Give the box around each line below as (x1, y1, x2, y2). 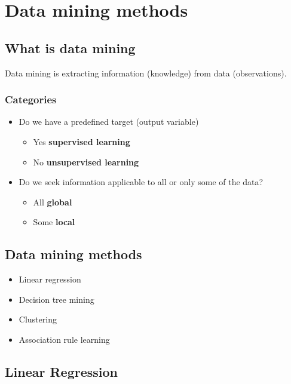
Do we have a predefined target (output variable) (19, 115, 199, 128)
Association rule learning (19, 333, 110, 345)
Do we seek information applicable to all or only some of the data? (19, 176, 264, 188)
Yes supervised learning (33, 135, 130, 148)
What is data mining (5, 38, 136, 57)
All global (33, 195, 72, 208)
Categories (5, 92, 57, 107)
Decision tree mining (19, 293, 94, 305)
